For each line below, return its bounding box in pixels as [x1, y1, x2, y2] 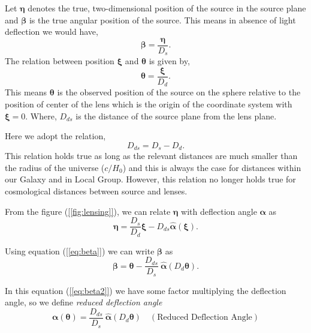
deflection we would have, [5, 25, 98, 38]
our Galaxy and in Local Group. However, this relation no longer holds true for [5, 173, 296, 185]
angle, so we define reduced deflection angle [5, 296, 162, 308]
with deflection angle [181, 205, 257, 217]
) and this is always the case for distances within [122, 161, 301, 173]
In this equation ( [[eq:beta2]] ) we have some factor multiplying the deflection [5, 284, 286, 296]
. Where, [25, 109, 57, 122]
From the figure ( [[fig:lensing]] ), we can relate [5, 205, 171, 217]
